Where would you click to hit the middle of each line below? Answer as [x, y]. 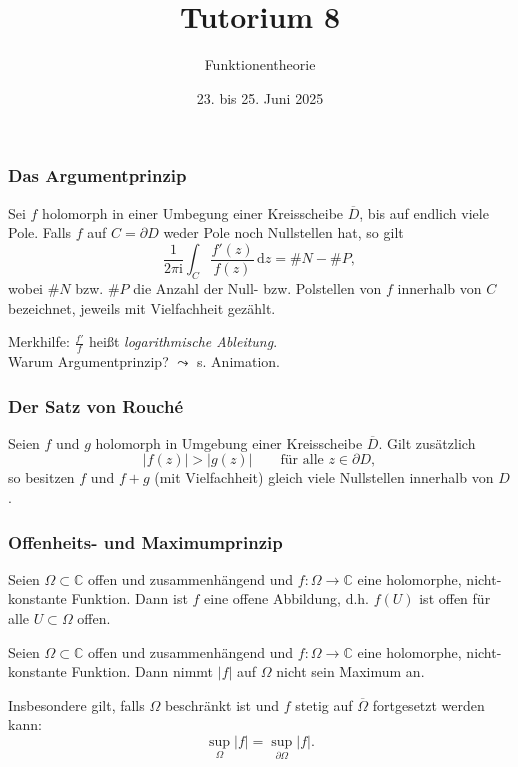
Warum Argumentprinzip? [88, 361]
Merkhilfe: [39, 341]
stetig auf [324, 704]
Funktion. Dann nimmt [142, 671]
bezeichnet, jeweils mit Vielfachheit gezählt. [142, 307]
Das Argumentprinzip [97, 175]
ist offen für [455, 598]
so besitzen [41, 477]
